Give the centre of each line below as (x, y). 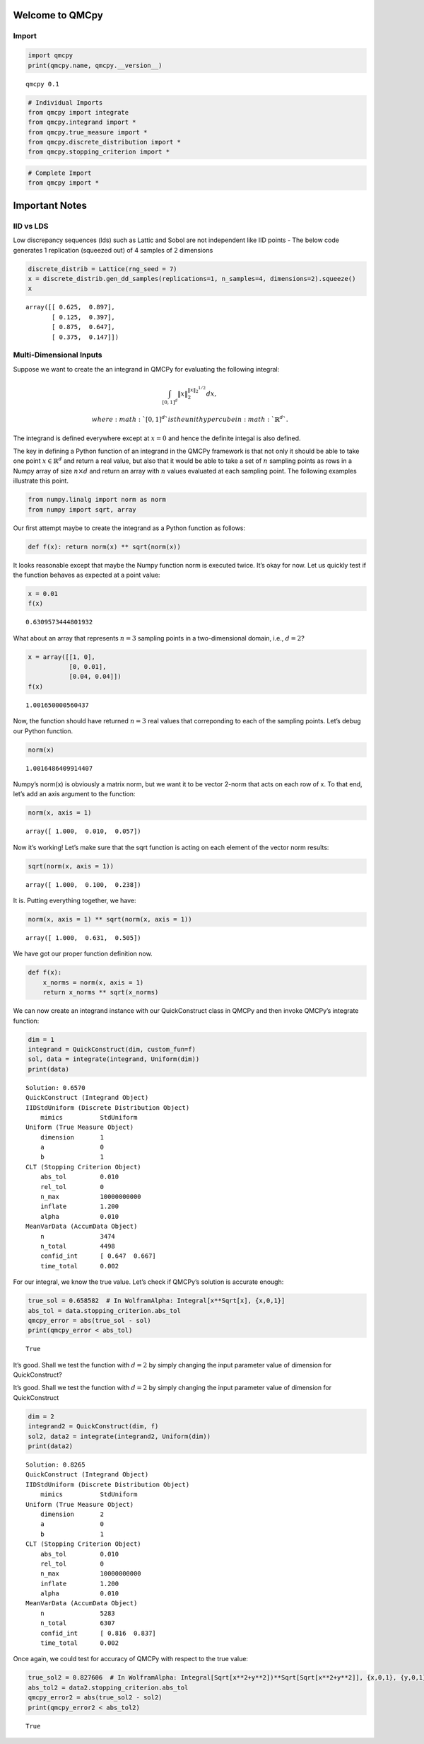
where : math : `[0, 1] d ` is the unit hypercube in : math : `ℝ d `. (190, 419)
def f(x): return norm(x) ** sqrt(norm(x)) (105, 546)
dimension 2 (72, 1514)
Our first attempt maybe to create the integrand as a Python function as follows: (129, 528)
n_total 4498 (78, 1246)
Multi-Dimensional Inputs (58, 355)
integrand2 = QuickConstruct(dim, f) (93, 1427)
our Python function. (43, 731)
